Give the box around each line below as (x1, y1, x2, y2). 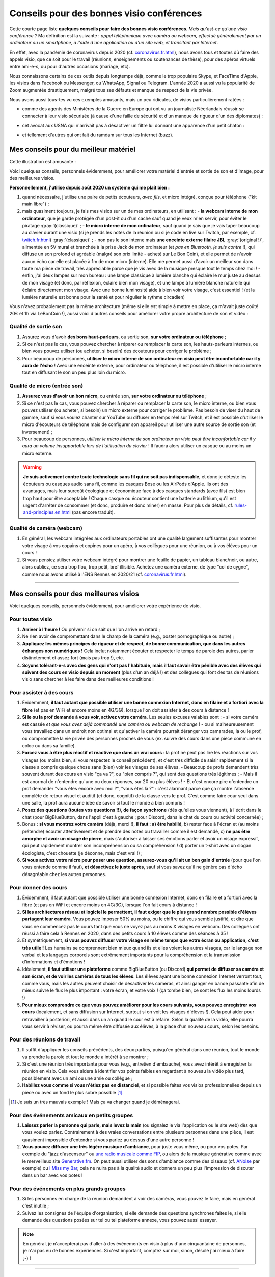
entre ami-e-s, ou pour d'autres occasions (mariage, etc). (9, 63, 130, 69)
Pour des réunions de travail (9, 1036, 80, 1043)
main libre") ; (22, 201, 49, 207)
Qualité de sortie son (9, 323, 62, 330)
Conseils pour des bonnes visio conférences (9, 8, 202, 19)
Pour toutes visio (9, 616, 52, 623)
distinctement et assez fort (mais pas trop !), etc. (22, 655, 124, 661)
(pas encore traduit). (71, 509, 115, 515)
